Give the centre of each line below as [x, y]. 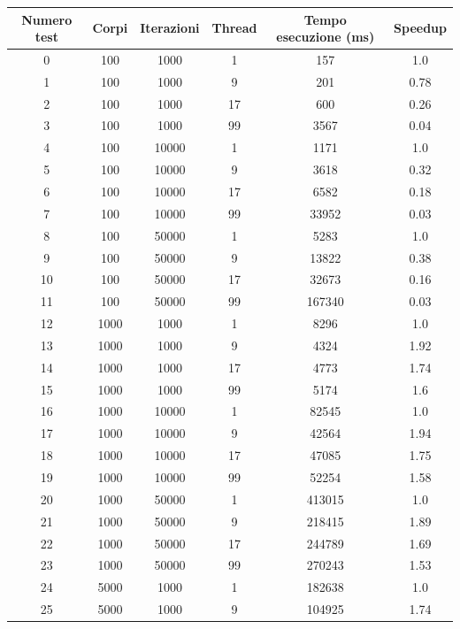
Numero [47, 19]
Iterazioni [170, 28]
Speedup [420, 28]
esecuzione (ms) [326, 37]
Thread [234, 28]
